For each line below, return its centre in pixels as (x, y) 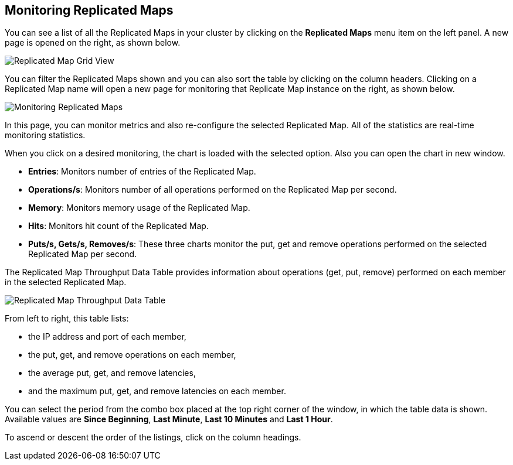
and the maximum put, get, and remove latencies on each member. (157, 391)
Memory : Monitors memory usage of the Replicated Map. (139, 208)
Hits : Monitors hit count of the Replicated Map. (118, 226)
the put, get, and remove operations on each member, (132, 355)
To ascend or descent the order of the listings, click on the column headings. (153, 437)
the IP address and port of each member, (107, 337)
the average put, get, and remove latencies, (112, 373)
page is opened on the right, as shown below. (93, 43)
